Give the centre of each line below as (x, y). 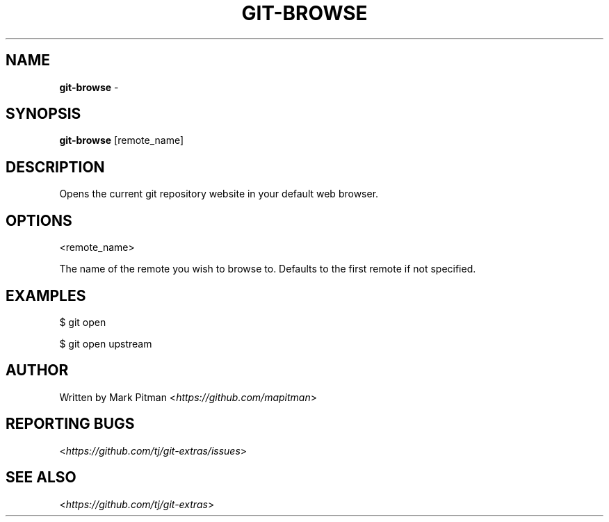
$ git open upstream (106, 343)
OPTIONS (39, 220)
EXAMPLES (46, 295)
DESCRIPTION (55, 167)
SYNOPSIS (43, 114)
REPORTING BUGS (70, 424)
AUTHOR (37, 370)
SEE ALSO (41, 478)
